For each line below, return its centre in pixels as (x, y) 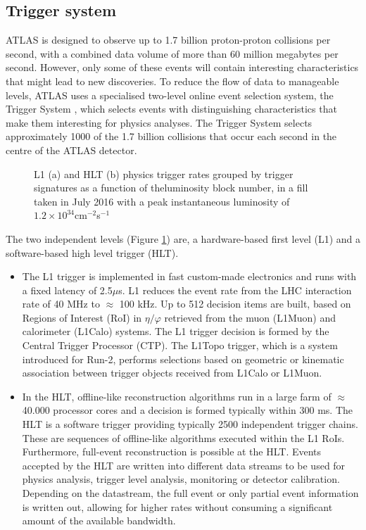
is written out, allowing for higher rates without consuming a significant (177, 506)
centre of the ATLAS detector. (71, 150)
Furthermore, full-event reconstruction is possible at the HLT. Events (172, 452)
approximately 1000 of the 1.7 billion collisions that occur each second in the (171, 136)
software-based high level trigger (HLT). (92, 252)
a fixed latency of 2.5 (67, 290)
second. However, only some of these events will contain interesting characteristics (182, 67)
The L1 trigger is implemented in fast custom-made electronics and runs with (189, 276)
